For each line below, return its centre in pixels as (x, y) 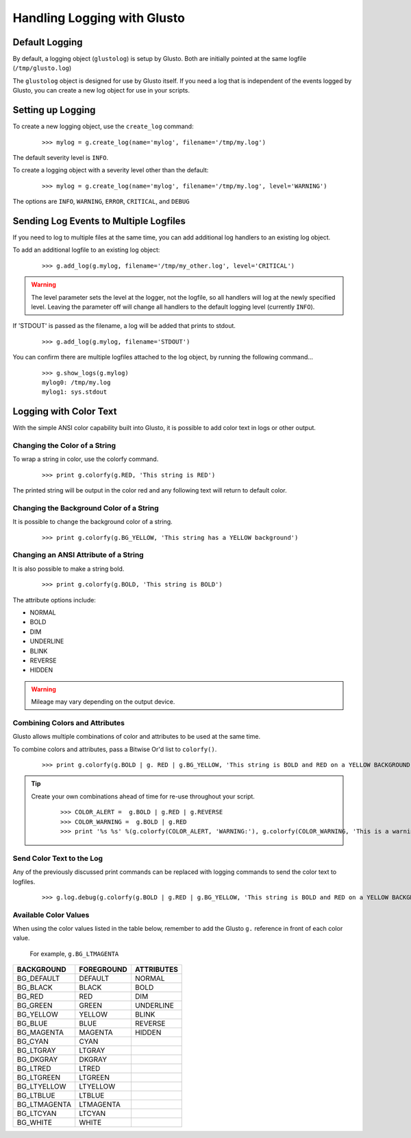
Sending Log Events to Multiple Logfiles (99, 221)
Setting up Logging (54, 110)
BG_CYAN (33, 1041)
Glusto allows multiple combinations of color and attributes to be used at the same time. (137, 737)
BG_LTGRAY (36, 1051)
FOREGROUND (103, 969)
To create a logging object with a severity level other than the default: (111, 170)
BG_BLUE (32, 1023)
